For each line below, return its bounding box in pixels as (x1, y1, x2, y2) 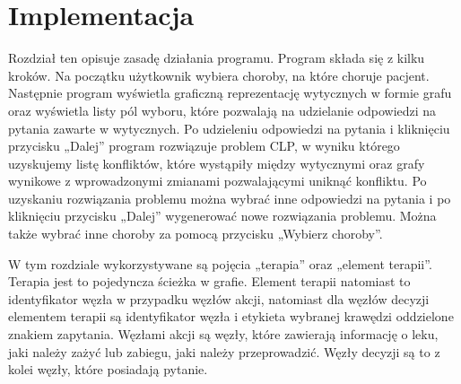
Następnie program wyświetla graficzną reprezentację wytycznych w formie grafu (8, 83, 452, 102)
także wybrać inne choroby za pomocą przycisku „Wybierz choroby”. (8, 224, 383, 243)
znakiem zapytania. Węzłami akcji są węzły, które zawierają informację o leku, (8, 325, 439, 344)
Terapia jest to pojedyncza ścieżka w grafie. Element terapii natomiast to (8, 272, 411, 291)
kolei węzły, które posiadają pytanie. (8, 360, 208, 379)
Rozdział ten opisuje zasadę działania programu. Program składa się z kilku (8, 48, 425, 67)
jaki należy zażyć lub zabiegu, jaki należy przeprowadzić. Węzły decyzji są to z (8, 342, 440, 361)
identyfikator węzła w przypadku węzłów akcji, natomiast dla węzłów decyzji (8, 289, 430, 308)
